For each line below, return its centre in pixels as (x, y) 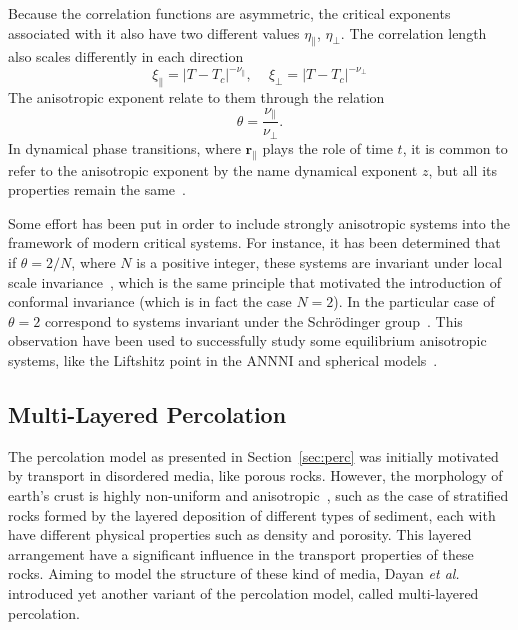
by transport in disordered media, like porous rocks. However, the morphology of (255, 475)
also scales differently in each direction (126, 56)
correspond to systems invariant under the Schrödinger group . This (253, 320)
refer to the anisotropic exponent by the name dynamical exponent (213, 169)
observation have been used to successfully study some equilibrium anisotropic (247, 340)
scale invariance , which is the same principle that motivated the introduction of (255, 281)
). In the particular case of (414, 301)
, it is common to (455, 147)
